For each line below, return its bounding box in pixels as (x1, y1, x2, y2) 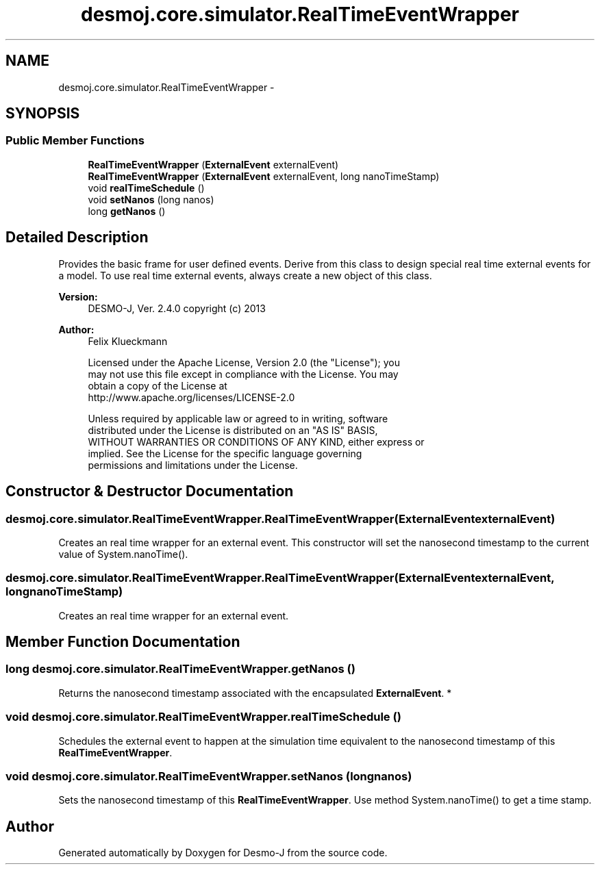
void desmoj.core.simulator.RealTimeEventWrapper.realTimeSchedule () (5, 710, 401, 724)
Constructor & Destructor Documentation (5, 483, 294, 500)
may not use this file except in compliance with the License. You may (88, 368, 399, 380)
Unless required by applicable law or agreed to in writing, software (88, 412, 388, 424)
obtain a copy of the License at (88, 379, 227, 392)
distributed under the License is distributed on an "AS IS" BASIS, (88, 424, 378, 436)
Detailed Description (5, 229, 149, 246)
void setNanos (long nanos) (88, 193, 214, 205)
